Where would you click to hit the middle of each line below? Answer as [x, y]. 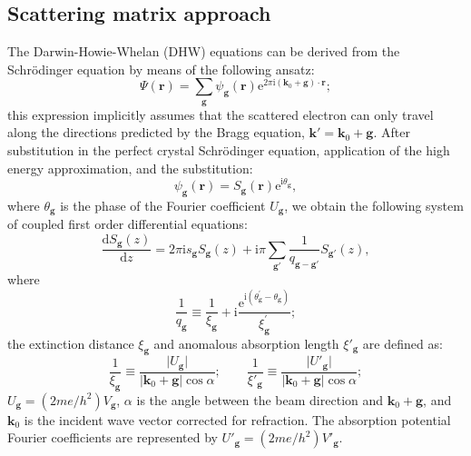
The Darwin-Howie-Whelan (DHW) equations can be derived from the [204, 51]
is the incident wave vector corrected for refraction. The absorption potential [237, 419]
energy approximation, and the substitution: [130, 168]
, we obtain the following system [374, 205]
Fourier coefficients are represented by [113, 437]
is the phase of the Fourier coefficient [163, 205]
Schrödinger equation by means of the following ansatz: [161, 69]
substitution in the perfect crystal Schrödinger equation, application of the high [229, 150]
